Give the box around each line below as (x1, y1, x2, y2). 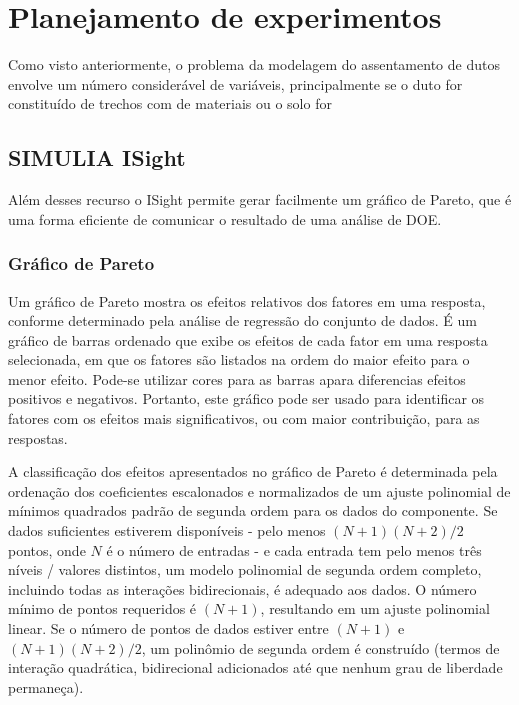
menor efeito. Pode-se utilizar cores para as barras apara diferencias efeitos (8, 368, 466, 389)
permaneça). (8, 676, 84, 697)
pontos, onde (8, 539, 86, 560)
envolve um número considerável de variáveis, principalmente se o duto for (8, 73, 463, 94)
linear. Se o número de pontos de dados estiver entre (8, 618, 329, 639)
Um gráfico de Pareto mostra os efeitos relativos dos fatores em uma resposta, (8, 290, 486, 311)
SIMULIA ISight (8, 142, 186, 173)
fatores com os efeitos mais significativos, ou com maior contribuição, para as (8, 408, 480, 429)
